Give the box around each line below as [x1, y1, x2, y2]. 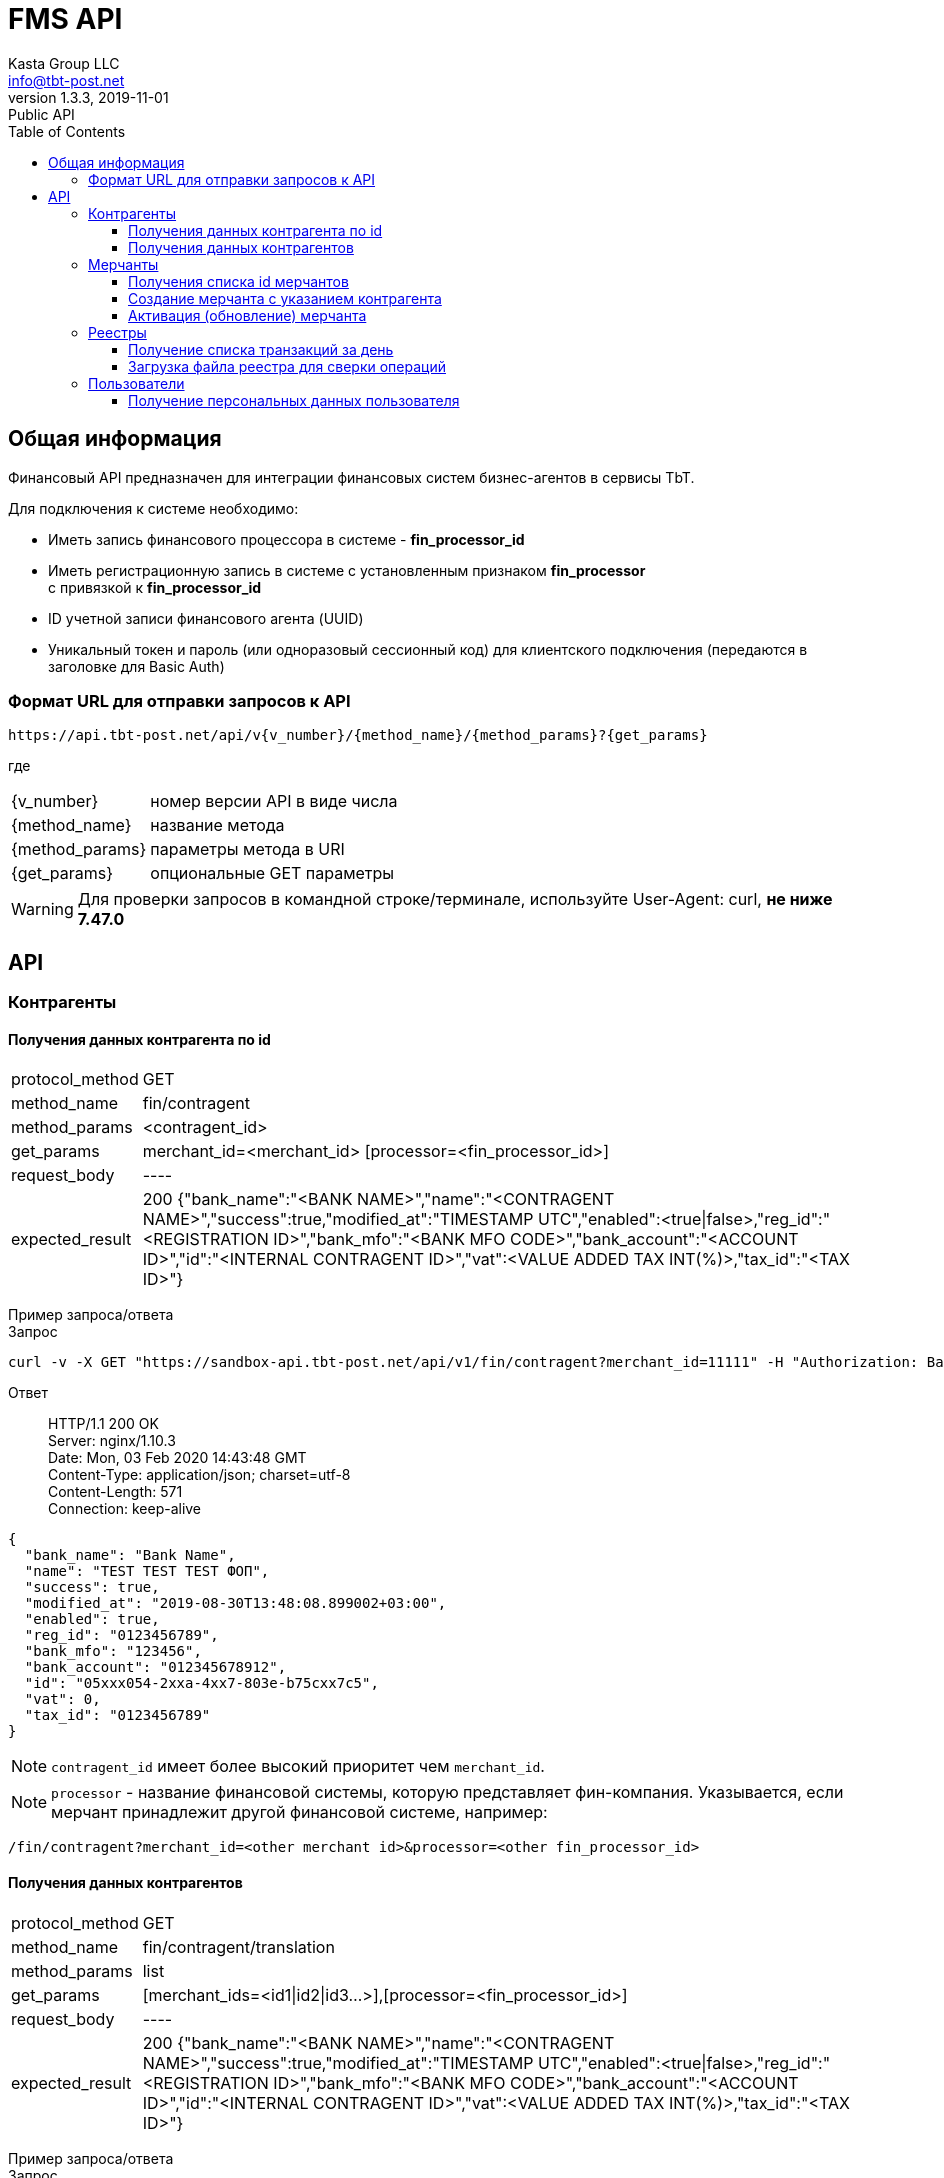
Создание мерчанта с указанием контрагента [128, 289, 442, 307]
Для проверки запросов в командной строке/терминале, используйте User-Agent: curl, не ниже [77, 889, 833, 910]
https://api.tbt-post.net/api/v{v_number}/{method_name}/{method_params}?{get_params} [8, 727, 708, 744]
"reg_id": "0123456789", [24, 1627, 219, 1644]
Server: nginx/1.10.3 [48, 1432, 176, 1450]
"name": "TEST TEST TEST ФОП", [24, 1563, 270, 1580]
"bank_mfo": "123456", [24, 1643, 202, 1660]
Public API [8, 105, 75, 123]
